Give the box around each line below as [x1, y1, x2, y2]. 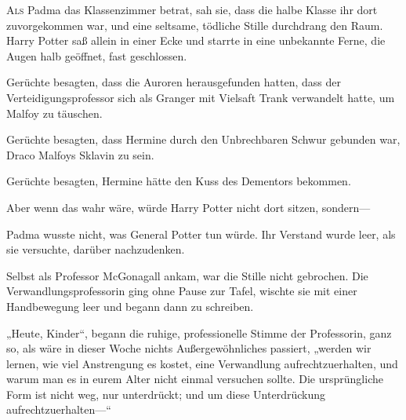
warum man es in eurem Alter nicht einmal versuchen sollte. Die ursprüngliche [6, 371, 383, 387]
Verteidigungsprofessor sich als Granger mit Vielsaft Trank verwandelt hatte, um [6, 89, 395, 105]
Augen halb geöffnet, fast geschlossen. [6, 47, 187, 64]
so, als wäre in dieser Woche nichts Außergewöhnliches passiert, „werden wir [6, 340, 372, 356]
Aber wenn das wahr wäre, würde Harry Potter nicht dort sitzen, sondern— [6, 199, 371, 215]
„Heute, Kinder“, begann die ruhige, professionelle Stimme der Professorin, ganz [6, 324, 392, 341]
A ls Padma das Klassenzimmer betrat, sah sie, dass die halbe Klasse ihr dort [6, 2, 378, 17]
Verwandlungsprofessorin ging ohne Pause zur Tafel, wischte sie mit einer [6, 283, 357, 299]
